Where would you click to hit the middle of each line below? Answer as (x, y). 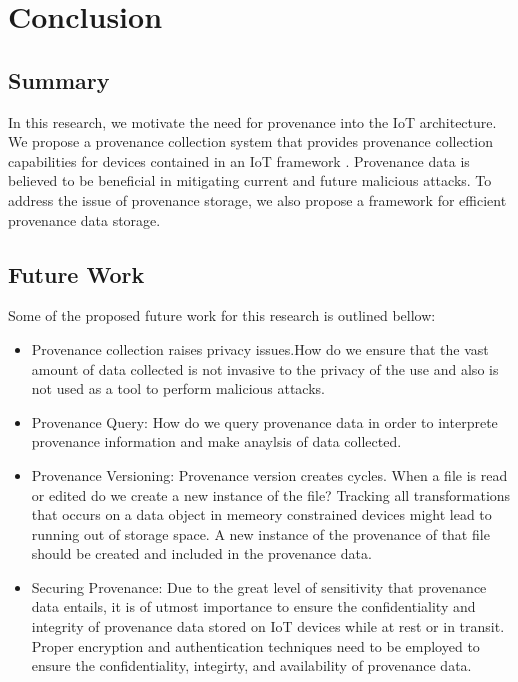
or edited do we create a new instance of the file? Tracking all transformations (271, 494)
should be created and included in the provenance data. (201, 553)
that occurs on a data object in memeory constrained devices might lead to (261, 514)
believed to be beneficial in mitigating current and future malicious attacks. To (250, 180)
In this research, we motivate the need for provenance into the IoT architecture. (252, 121)
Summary (59, 79)
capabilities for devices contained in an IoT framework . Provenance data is (239, 160)
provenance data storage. (84, 219)
